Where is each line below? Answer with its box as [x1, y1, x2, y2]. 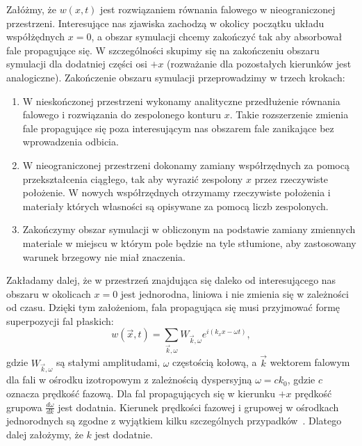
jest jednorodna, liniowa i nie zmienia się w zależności [120, 286, 349, 301]
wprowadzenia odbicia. [22, 134, 119, 149]
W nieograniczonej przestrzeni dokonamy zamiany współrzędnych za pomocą [22, 157, 349, 172]
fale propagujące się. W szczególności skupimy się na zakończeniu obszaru [6, 42, 320, 57]
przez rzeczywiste [254, 171, 329, 186]
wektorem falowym [270, 355, 350, 369]
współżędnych [6, 29, 65, 44]
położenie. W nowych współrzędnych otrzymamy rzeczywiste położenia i [22, 185, 331, 200]
